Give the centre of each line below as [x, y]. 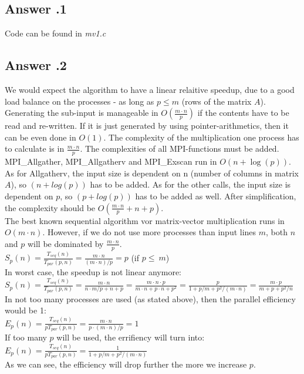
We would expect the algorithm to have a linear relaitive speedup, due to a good [150, 89]
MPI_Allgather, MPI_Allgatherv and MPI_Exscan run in [111, 161]
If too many [26, 337]
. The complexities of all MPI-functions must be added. [180, 148]
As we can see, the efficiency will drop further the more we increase [126, 364]
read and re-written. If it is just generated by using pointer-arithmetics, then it [147, 126]
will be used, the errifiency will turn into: [131, 337]
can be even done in [40, 137]
